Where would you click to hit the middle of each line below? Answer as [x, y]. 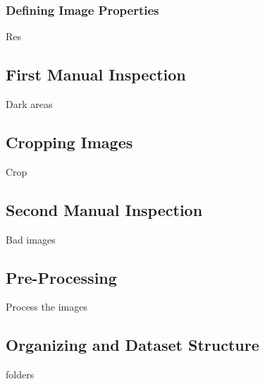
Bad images [31, 239]
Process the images [47, 307]
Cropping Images [69, 142]
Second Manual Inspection [104, 209]
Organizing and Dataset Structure [132, 345]
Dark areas [29, 104]
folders [20, 374]
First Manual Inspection [96, 74]
